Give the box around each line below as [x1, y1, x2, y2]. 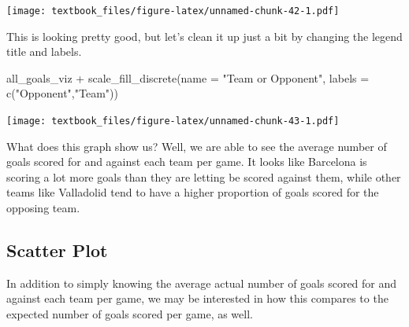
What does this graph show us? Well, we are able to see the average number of [6, 138, 387, 154]
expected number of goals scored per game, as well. [6, 306, 253, 322]
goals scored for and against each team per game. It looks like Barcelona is [6, 153, 367, 170]
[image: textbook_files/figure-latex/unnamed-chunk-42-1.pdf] [6, 6, 340, 17]
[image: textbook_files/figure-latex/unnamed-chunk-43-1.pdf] [6, 116, 340, 127]
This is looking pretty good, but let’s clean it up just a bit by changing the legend [6, 28, 403, 44]
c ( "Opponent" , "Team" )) [6, 85, 118, 101]
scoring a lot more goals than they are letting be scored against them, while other [6, 168, 401, 185]
